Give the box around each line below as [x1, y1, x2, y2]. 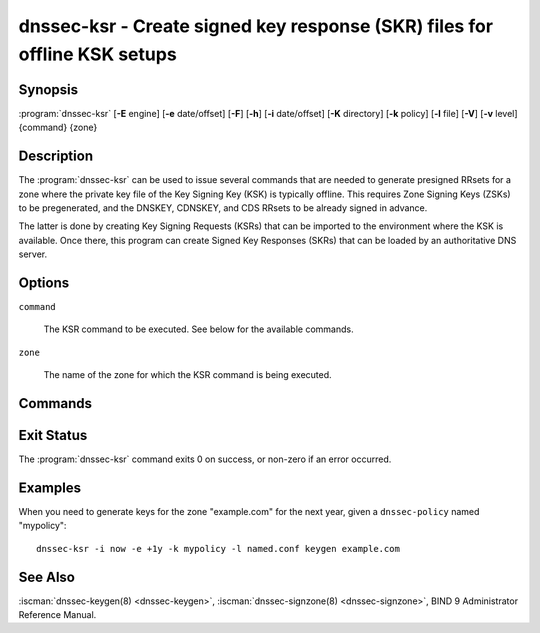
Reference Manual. [18, 609, 97, 621]
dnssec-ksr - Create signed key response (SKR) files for [18, 15, 494, 37]
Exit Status [18, 427, 88, 444]
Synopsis [18, 81, 79, 98]
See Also [18, 568, 75, 585]
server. [18, 248, 48, 260]
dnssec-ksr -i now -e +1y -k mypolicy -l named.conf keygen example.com [36, 543, 400, 554]
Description [18, 148, 94, 165]
